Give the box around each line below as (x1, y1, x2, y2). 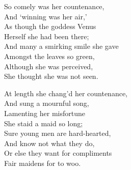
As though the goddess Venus (4, 21, 96, 32)
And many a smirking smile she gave (4, 41, 119, 51)
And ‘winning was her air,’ (4, 11, 87, 21)
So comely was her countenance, (4, 1, 104, 11)
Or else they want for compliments (4, 148, 112, 158)
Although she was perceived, (4, 61, 93, 71)
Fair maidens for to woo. (4, 157, 81, 168)
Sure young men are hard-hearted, (4, 128, 111, 138)
